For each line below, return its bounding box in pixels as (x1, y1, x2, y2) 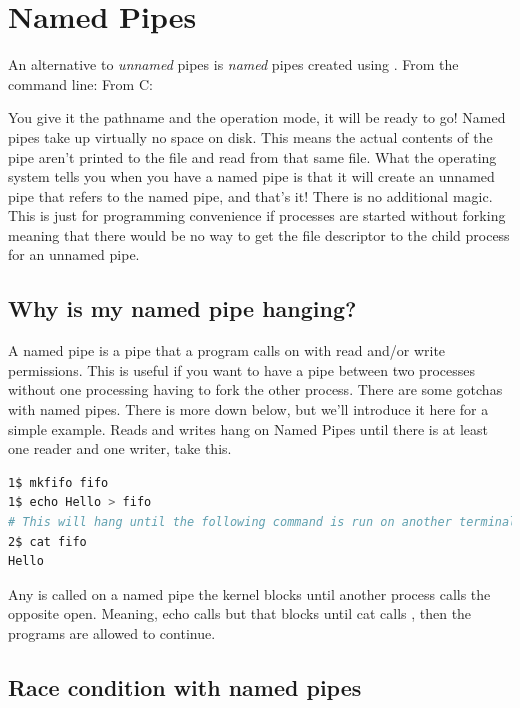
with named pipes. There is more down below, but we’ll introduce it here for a (8, 399, 489, 420)
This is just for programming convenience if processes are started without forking (8, 205, 506, 226)
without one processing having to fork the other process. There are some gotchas (8, 379, 503, 400)
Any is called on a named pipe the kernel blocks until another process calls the (8, 583, 491, 604)
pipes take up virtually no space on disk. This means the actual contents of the (8, 126, 493, 147)
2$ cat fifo (8, 534, 87, 549)
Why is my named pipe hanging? (8, 293, 357, 324)
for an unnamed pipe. (8, 244, 140, 265)
